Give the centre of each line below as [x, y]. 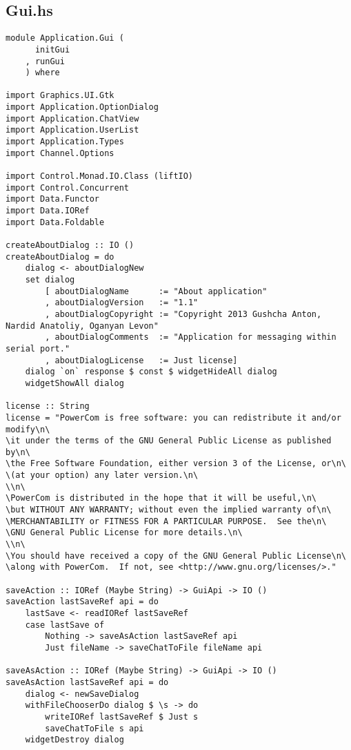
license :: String [48, 406]
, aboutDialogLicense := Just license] [141, 360]
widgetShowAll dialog [74, 383]
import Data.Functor [53, 199]
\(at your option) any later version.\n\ [102, 475]
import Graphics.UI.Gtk [60, 96]
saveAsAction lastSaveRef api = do [87, 682]
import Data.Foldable [55, 222]
